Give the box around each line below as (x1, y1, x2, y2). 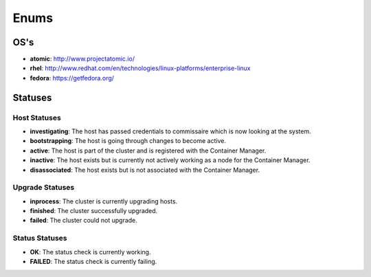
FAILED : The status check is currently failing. (30, 258, 157, 266)
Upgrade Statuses (12, 183, 75, 192)
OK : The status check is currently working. (30, 247, 151, 256)
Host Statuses (12, 113, 61, 122)
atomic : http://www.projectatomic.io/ (30, 55, 135, 63)
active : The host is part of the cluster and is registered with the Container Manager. (30, 146, 267, 155)
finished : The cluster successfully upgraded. (30, 207, 158, 215)
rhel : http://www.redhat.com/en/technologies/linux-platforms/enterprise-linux (30, 64, 251, 72)
